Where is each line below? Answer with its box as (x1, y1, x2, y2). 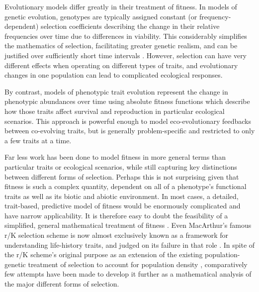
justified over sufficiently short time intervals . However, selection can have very (4, 50, 247, 60)
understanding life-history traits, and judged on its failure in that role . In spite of (4, 239, 255, 250)
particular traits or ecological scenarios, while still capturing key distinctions (4, 161, 237, 172)
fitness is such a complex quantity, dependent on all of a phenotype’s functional (4, 181, 247, 192)
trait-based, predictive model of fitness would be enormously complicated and (4, 200, 241, 211)
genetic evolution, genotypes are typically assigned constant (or (4, 11, 197, 21)
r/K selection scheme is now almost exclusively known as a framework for (4, 230, 229, 240)
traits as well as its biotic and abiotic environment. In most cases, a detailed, (4, 191, 239, 201)
